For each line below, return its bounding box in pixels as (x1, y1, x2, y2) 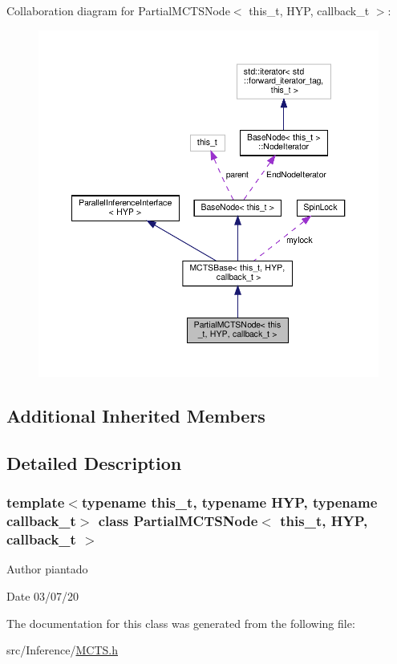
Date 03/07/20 (6, 587, 79, 604)
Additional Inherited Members (6, 403, 265, 428)
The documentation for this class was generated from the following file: (6, 614, 355, 631)
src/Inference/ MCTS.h (6, 642, 118, 658)
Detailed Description (6, 450, 182, 475)
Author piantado (6, 561, 88, 577)
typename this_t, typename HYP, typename (81, 492, 378, 512)
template (6, 492, 65, 512)
